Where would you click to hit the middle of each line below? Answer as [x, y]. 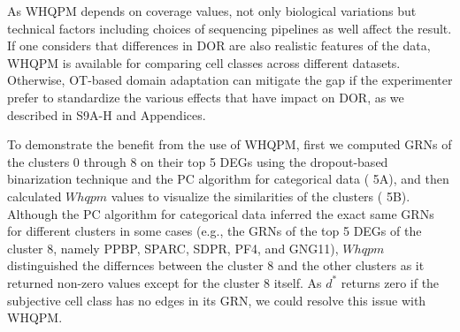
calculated [34, 196]
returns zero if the [390, 282]
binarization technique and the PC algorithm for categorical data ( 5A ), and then [228, 179]
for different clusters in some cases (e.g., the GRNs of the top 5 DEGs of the [215, 231]
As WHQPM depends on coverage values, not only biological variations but [212, 11]
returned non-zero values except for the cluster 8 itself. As [165, 282]
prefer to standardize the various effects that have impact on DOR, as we [206, 97]
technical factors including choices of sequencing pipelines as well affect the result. [230, 28]
